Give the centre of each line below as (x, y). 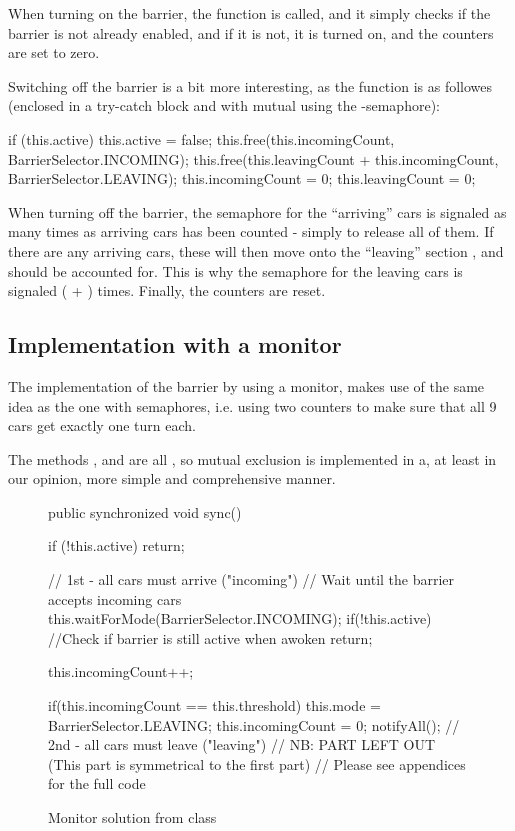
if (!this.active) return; (116, 545)
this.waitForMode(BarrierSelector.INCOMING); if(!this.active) (240, 618)
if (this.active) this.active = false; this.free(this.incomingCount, (201, 138)
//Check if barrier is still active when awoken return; (210, 637)
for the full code (97, 783)
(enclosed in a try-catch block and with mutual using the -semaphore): (224, 105)
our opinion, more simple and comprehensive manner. (172, 478)
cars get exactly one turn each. (102, 425)
